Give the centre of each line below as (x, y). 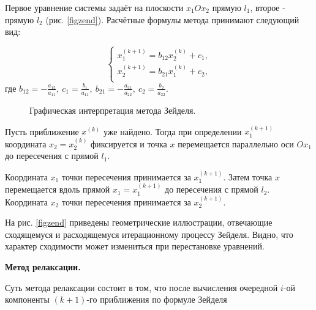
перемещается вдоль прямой (58, 189)
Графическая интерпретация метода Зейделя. (113, 110)
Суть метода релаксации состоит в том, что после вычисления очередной (141, 287)
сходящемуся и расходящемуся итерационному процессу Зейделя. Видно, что (149, 234)
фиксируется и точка (129, 143)
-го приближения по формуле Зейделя (157, 299)
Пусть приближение (42, 131)
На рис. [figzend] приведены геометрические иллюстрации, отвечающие (139, 222)
